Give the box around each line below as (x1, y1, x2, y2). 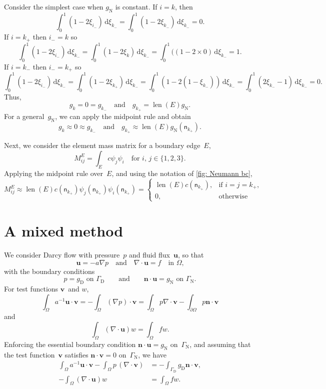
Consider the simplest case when (4, 1, 103, 11)
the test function (4, 349, 55, 359)
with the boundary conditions (4, 265, 95, 276)
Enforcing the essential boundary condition (4, 338, 136, 349)
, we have (138, 349, 166, 359)
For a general (4, 111, 44, 121)
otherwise (218, 192, 248, 200)
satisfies (64, 349, 88, 359)
